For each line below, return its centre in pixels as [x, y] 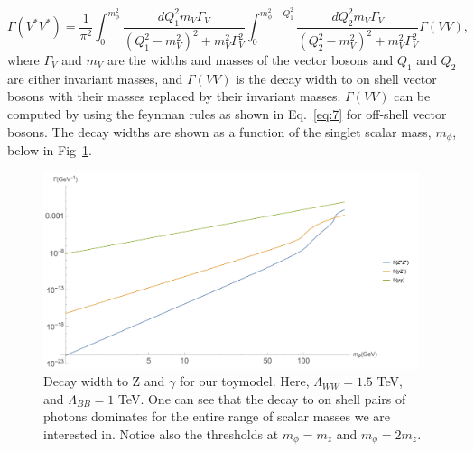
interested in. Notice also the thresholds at [161, 434]
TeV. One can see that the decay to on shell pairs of [262, 398]
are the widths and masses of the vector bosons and [250, 60]
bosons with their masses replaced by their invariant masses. [174, 96]
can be [412, 96]
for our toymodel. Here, [244, 381]
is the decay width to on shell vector [336, 78]
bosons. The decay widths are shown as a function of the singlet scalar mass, [219, 131]
